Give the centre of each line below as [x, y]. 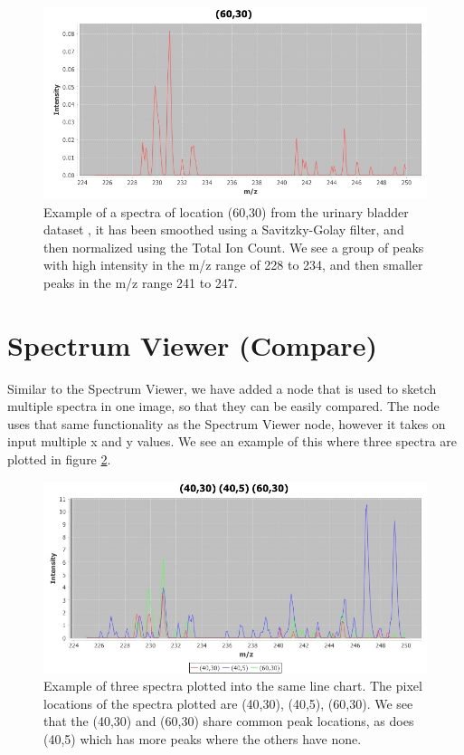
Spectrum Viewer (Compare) [192, 344]
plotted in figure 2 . [59, 459]
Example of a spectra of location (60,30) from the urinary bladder [226, 211]
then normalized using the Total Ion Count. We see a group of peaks [234, 247]
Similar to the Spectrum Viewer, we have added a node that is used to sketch [222, 388]
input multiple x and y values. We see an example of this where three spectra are [232, 441]
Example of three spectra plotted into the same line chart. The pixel [233, 686]
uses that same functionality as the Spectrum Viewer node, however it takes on [227, 423]
